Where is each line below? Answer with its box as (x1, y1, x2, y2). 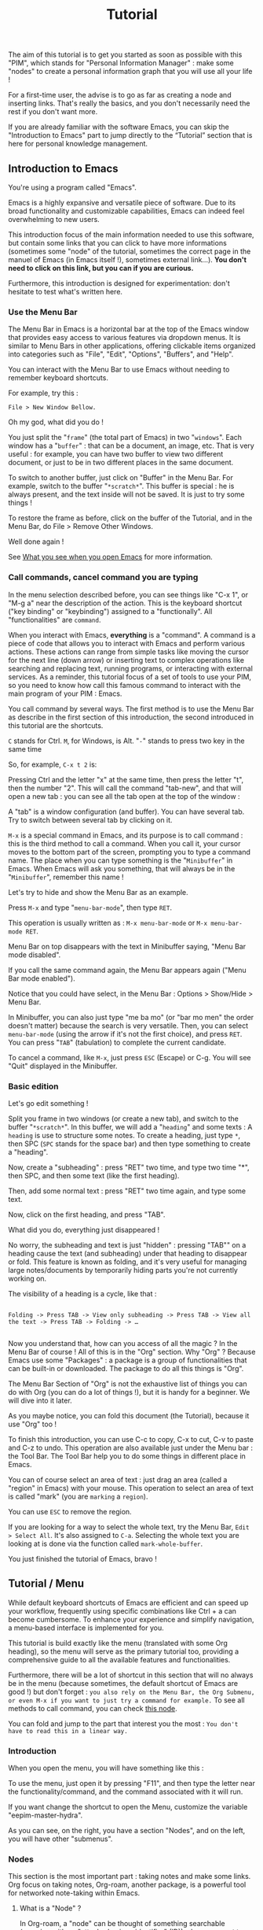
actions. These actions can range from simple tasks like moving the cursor (8, 647, 250, 656)
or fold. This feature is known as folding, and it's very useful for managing (8, 1257, 247, 1266)
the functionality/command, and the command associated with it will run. (8, 1787, 243, 1796)
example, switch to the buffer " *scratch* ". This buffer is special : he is (8, 482, 235, 491)
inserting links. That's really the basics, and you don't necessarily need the (8, 98, 250, 108)
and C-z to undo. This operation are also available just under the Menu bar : (8, 1443, 254, 1452)
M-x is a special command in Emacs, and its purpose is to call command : (8, 830, 243, 840)
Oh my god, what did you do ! (8, 417, 104, 427)
